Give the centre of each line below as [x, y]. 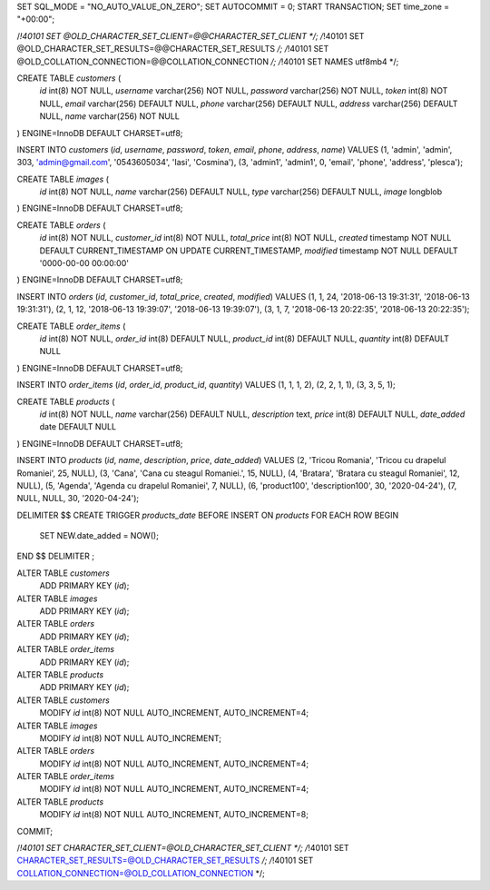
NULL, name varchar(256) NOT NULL [110, 116]
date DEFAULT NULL [78, 427]
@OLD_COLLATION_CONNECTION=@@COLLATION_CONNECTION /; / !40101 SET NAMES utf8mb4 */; [208, 61]
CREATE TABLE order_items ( [71, 326]
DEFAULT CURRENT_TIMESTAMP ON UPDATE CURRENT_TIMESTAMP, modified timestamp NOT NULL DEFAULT [249, 251]
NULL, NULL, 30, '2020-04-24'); [78, 499]
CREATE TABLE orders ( [61, 225]
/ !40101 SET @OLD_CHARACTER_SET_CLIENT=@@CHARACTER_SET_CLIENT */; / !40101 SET [191, 35]
